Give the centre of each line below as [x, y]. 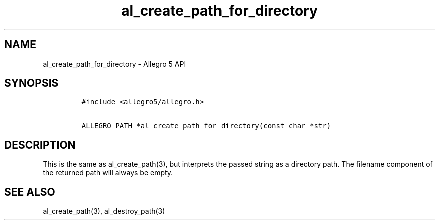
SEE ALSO [30, 192]
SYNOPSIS [31, 83]
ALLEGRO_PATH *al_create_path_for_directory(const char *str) [206, 126]
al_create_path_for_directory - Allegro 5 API [115, 64]
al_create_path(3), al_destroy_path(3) [104, 211]
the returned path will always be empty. [108, 173]
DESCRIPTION [40, 145]
